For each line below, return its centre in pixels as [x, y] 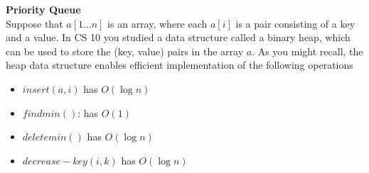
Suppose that [34, 23]
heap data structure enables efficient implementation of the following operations [180, 65]
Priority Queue [43, 9]
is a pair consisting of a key [295, 23]
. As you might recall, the [307, 51]
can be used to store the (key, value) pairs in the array [125, 51]
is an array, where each [157, 23]
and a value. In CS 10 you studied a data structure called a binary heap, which [178, 37]
